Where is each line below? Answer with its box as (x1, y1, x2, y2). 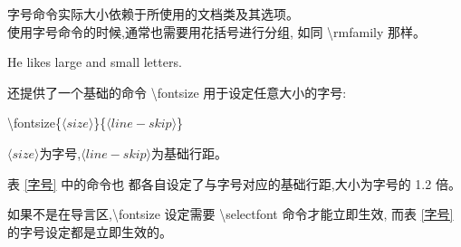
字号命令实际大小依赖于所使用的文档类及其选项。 (7, 5, 299, 23)
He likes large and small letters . (7, 52, 182, 71)
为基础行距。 (151, 143, 228, 162)
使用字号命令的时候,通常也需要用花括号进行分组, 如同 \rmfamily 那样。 (7, 22, 427, 41)
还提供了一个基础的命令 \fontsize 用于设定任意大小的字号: (7, 82, 347, 101)
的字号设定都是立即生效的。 (7, 222, 172, 241)
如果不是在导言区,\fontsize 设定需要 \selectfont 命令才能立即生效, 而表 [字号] (7, 204, 454, 223)
